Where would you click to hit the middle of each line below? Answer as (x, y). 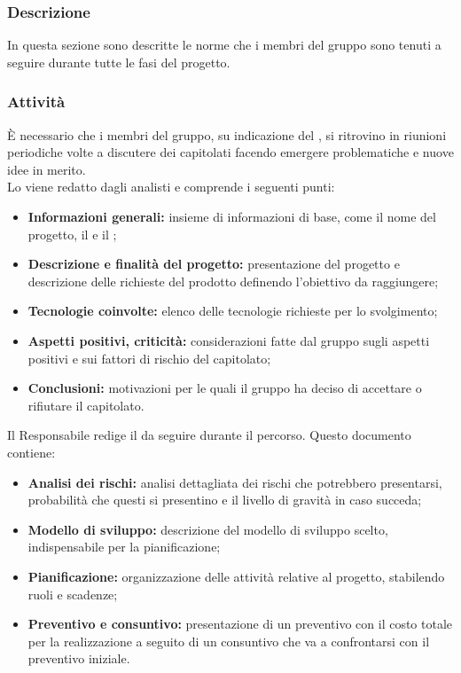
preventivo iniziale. (79, 658)
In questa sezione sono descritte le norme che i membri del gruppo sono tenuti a (224, 45)
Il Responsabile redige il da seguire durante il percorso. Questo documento (209, 435)
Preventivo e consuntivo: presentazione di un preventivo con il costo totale (240, 624)
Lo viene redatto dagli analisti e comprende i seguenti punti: (171, 187)
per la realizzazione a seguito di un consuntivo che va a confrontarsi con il (229, 641)
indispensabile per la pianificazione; (124, 547)
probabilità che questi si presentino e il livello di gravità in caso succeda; (225, 500)
